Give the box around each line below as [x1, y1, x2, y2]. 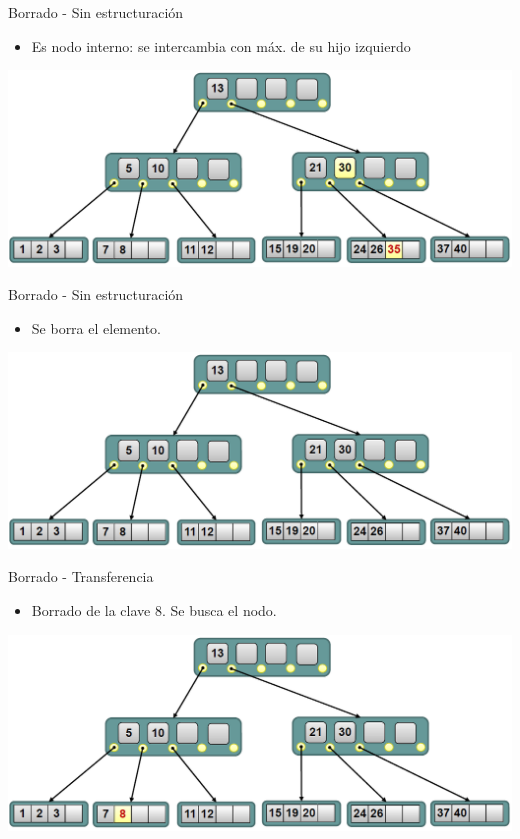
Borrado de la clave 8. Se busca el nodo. [31, 599, 277, 620]
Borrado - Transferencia [8, 566, 154, 587]
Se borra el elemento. [31, 317, 161, 338]
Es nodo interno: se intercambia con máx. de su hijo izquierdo [31, 35, 411, 56]
